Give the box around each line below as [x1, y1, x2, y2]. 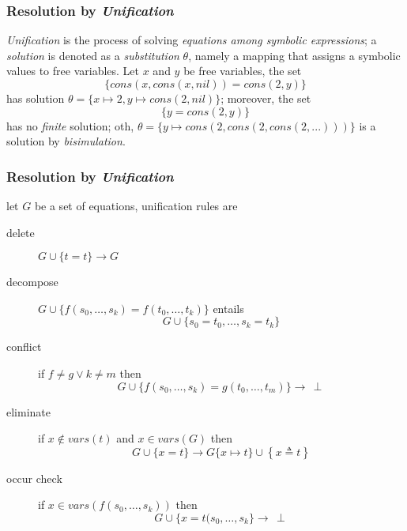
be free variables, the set [183, 62, 302, 79]
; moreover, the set [220, 90, 311, 106]
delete [6, 224, 35, 240]
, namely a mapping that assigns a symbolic [188, 47, 401, 63]
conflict [6, 338, 42, 355]
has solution [6, 90, 65, 106]
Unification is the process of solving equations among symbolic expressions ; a [6, 32, 377, 48]
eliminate [6, 403, 51, 420]
